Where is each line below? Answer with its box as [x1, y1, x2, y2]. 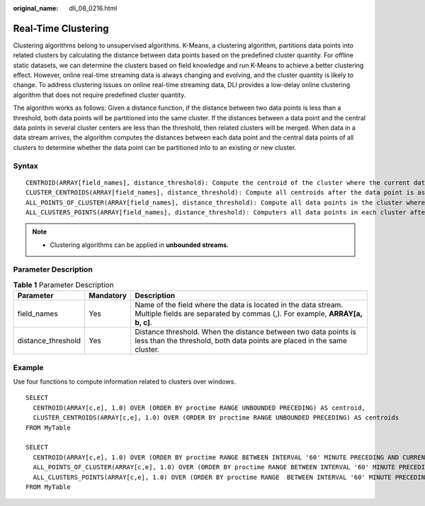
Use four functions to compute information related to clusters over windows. [13, 377, 237, 386]
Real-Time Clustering [13, 22, 109, 35]
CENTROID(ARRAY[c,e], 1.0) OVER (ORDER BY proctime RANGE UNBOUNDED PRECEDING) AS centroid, [33, 403, 366, 412]
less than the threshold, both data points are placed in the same [135, 336, 347, 346]
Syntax [13, 161, 38, 171]
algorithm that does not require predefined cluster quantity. [13, 91, 186, 99]
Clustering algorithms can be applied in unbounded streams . [50, 241, 229, 249]
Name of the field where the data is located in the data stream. [135, 300, 344, 310]
